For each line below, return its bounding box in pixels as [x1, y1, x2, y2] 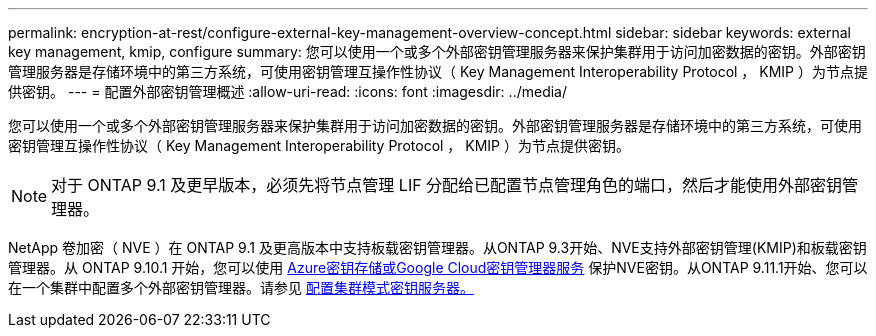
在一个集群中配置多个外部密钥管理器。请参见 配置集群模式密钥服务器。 [8, 279, 474, 296]
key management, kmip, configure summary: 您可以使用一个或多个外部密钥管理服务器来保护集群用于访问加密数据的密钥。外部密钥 [8, 43, 866, 60]
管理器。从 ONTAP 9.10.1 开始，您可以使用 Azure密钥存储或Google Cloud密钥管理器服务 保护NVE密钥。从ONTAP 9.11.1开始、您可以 [8, 259, 868, 276]
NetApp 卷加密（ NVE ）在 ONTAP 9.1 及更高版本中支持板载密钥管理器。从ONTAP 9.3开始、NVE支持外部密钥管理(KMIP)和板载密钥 [8, 239, 867, 256]
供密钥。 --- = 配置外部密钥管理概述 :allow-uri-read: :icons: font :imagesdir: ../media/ [8, 83, 568, 100]
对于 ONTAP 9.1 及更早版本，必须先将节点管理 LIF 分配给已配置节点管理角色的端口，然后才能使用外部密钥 [51, 175, 843, 195]
